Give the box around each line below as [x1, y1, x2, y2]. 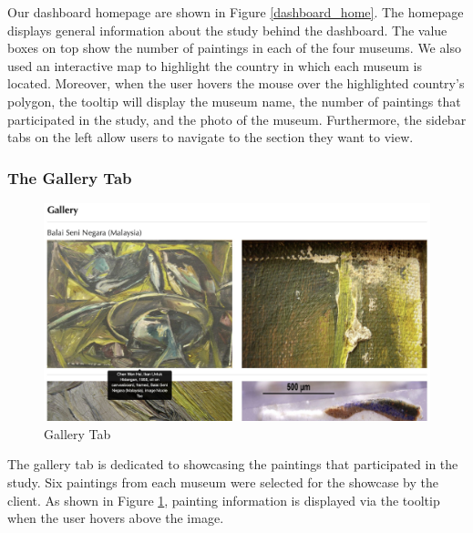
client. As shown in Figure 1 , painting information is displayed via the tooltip [7, 490, 440, 509]
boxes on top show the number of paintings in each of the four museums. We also [7, 38, 461, 57]
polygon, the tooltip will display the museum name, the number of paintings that [7, 91, 461, 110]
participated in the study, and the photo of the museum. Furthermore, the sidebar [7, 109, 467, 128]
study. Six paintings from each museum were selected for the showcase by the [7, 473, 439, 492]
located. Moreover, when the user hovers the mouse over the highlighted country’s [7, 74, 465, 93]
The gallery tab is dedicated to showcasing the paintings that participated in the [7, 455, 458, 474]
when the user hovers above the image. [7, 508, 224, 528]
